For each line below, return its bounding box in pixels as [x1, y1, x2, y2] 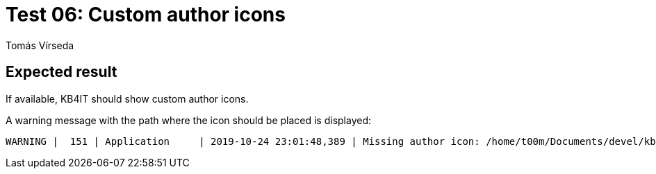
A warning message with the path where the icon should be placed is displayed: [6, 114, 372, 126]
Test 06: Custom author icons [6, 3, 286, 26]
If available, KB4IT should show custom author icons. [6, 92, 249, 105]
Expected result [6, 63, 117, 81]
